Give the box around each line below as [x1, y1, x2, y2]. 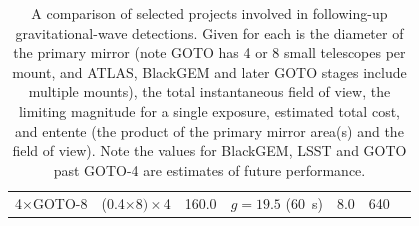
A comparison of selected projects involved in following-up [31, 3, 388, 23]
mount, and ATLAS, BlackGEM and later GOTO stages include [12, 61, 407, 82]
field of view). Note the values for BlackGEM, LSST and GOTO [12, 140, 407, 161]
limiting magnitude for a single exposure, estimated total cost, [18, 100, 400, 121]
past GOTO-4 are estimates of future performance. [53, 159, 366, 180]
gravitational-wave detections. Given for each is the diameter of [15, 22, 404, 43]
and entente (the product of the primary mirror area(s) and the [14, 120, 404, 141]
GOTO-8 [32, 192, 88, 213]
